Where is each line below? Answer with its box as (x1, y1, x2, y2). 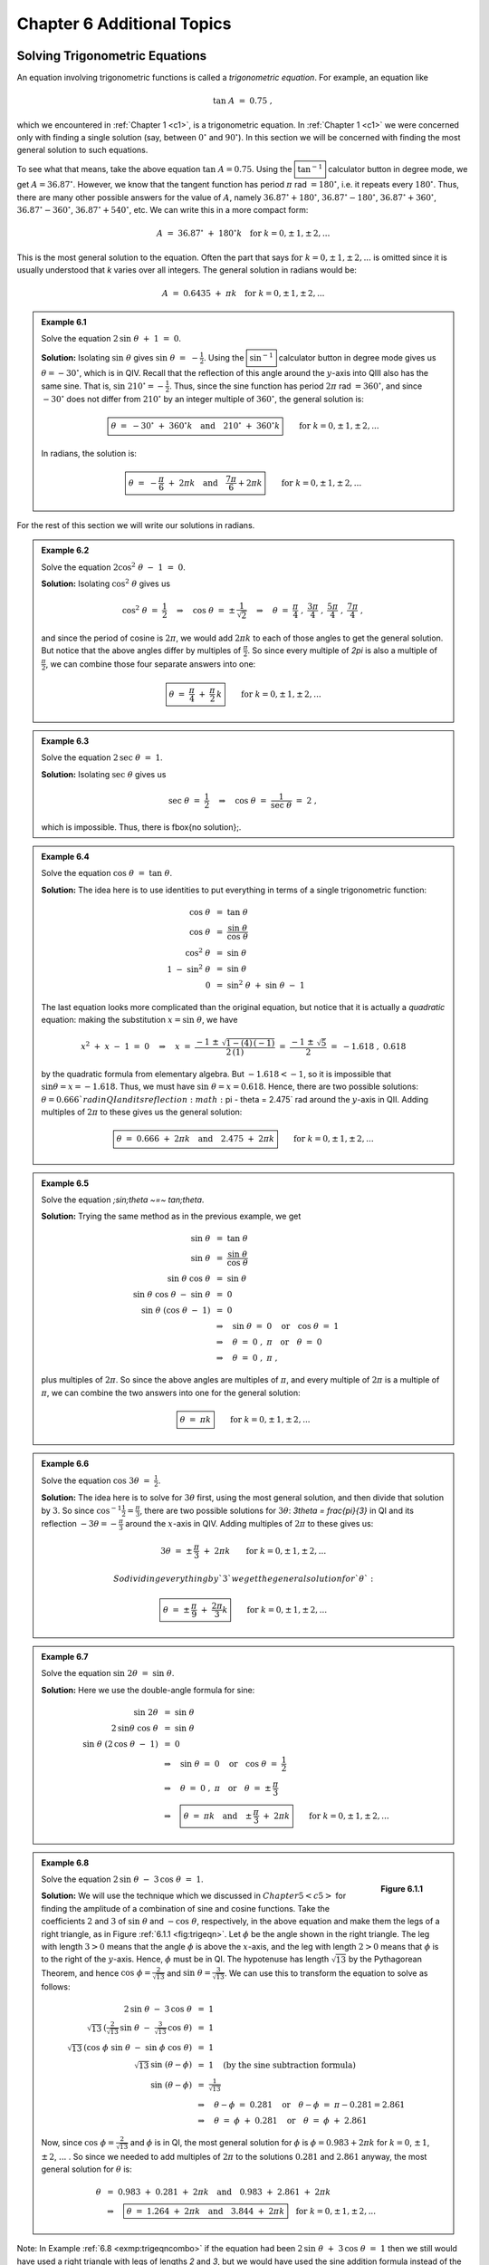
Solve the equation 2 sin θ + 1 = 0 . (41, 333, 181, 344)
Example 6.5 (41, 1178, 90, 1189)
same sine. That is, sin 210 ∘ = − (41, 379, 165, 391)
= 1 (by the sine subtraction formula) (197, 2059, 357, 2070)
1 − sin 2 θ (167, 962, 211, 974)
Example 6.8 (41, 1857, 90, 1868)
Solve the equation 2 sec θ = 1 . (41, 752, 163, 763)
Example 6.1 (41, 316, 87, 327)
